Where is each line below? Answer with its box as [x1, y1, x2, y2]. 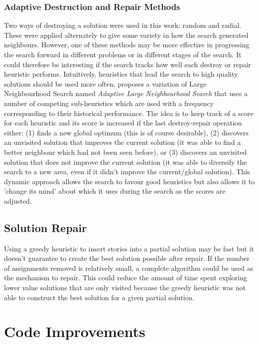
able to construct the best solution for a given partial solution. [4, 292, 195, 302]
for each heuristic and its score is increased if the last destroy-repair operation [4, 117, 242, 128]
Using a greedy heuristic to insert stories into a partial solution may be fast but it [4, 243, 255, 253]
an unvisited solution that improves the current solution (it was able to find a [4, 137, 241, 147]
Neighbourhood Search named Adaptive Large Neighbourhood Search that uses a [4, 88, 248, 99]
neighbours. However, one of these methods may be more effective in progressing [4, 39, 250, 50]
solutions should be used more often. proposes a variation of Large [4, 78, 207, 89]
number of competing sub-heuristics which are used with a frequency [4, 98, 214, 108]
